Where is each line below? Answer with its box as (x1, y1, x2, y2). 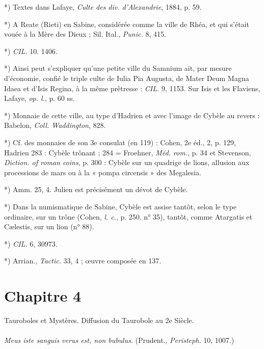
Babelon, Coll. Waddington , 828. (4, 120, 106, 130)
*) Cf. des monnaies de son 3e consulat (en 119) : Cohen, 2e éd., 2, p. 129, (4, 137, 236, 147)
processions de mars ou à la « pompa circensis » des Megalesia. (4, 167, 201, 177)
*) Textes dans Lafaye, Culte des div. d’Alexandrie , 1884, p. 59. (4, 2, 202, 12)
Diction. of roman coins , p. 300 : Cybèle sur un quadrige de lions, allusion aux (4, 157, 250, 168)
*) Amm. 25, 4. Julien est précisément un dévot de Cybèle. (4, 184, 188, 195)
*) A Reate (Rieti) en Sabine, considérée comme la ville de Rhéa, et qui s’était (4, 18, 249, 29)
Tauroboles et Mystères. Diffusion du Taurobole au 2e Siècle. (4, 315, 194, 325)
